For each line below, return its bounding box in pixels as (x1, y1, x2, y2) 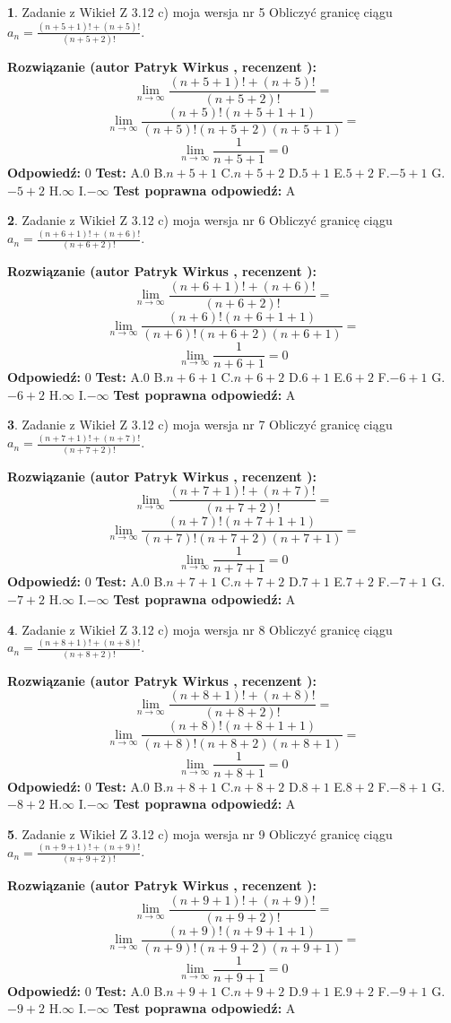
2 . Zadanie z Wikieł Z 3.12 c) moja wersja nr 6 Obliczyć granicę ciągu (7, 211, 393, 230)
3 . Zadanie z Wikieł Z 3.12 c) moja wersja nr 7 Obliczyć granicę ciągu (7, 415, 393, 434)
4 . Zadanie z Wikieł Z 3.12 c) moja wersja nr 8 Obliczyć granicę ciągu (7, 620, 393, 638)
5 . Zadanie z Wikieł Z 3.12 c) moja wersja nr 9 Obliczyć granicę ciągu (7, 824, 393, 843)
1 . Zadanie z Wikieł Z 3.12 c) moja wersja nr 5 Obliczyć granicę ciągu (7, 3, 393, 21)
